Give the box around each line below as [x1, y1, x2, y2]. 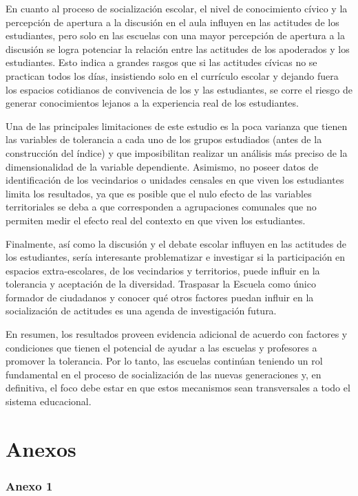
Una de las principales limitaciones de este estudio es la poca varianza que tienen [6, 118, 348, 133]
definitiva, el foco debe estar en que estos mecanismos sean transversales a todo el [6, 380, 350, 395]
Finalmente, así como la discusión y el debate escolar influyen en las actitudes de [6, 236, 346, 250]
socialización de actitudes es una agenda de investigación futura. [6, 303, 277, 318]
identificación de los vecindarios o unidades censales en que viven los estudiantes [6, 173, 344, 187]
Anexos [6, 434, 76, 462]
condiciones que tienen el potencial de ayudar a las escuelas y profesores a [6, 340, 317, 354]
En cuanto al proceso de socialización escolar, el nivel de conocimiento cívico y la [6, 1, 348, 15]
